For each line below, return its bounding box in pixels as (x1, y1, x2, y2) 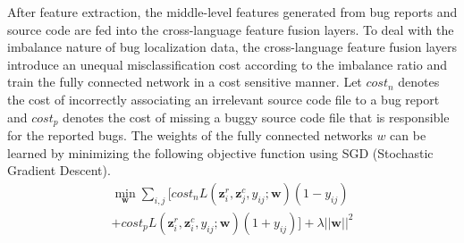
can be (390, 126, 426, 145)
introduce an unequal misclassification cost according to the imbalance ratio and (7, 54, 447, 73)
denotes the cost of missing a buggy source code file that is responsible (63, 107, 450, 126)
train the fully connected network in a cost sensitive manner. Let (7, 72, 362, 91)
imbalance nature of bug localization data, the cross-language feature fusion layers (7, 38, 457, 56)
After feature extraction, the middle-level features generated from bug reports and (7, 3, 458, 21)
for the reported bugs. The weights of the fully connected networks (7, 126, 373, 145)
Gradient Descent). (7, 161, 111, 180)
